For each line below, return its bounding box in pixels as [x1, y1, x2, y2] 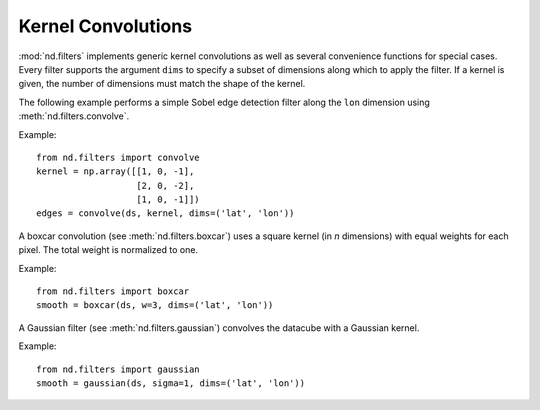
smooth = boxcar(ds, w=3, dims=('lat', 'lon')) [36, 300, 274, 311]
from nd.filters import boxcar [36, 286, 190, 297]
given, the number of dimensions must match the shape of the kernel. [18, 78, 306, 90]
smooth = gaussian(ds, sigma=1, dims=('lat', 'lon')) [36, 377, 305, 389]
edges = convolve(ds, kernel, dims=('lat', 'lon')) [36, 208, 295, 219]
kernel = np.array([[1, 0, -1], [36, 166, 195, 177]
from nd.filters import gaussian [36, 363, 200, 375]
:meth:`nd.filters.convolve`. [18, 110, 130, 122]
